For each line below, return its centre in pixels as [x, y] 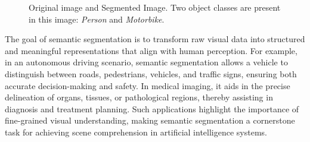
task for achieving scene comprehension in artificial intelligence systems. [136, 132]
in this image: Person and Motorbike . [97, 19]
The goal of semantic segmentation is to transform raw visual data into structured [155, 39]
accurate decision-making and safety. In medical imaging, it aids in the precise [148, 85]
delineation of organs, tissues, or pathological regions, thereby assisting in [139, 97]
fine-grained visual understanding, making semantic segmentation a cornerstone [150, 120]
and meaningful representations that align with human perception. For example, [151, 50]
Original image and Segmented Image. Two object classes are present [155, 7]
